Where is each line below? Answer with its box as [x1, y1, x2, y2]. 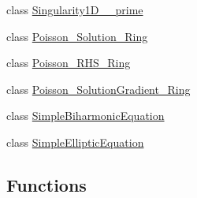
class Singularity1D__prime [6, 2, 143, 17]
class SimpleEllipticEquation [6, 133, 144, 150]
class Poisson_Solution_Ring [6, 28, 148, 44]
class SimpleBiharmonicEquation [6, 107, 165, 124]
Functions [6, 172, 87, 196]
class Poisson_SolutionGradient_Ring [6, 80, 191, 97]
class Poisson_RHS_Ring [6, 54, 131, 71]
